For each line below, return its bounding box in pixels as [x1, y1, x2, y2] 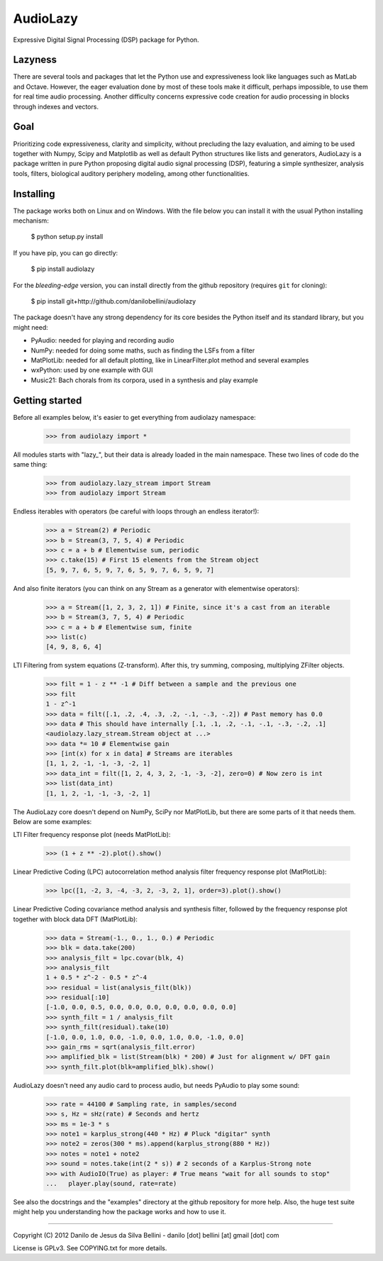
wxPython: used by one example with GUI [30, 366, 153, 374]
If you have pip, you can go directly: [13, 248, 118, 257]
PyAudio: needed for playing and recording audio [30, 336, 174, 345]
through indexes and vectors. [13, 102, 99, 111]
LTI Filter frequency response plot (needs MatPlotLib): [13, 831, 171, 839]
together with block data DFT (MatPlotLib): [13, 915, 138, 923]
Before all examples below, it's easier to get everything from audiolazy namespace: [13, 413, 256, 421]
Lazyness [13, 54, 57, 66]
